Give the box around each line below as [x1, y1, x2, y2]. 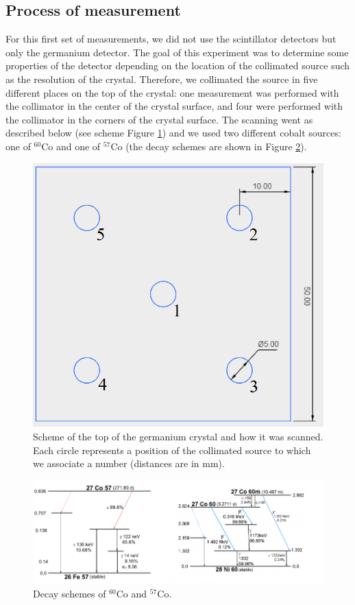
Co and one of [41, 139, 101, 153]
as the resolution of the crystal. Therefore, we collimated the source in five [5, 71, 318, 86]
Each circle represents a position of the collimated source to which [33, 442, 311, 457]
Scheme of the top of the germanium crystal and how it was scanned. [33, 429, 323, 444]
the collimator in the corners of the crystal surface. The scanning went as [5, 112, 313, 126]
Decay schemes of [33, 586, 106, 600]
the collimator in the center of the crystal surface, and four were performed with [5, 99, 343, 113]
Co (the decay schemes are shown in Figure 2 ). [110, 139, 307, 153]
